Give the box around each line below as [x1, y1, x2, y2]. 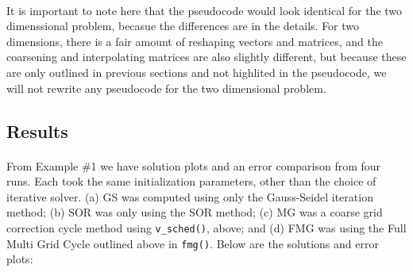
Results [6, 118, 68, 143]
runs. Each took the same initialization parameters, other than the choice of [6, 173, 376, 190]
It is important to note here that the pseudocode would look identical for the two [6, 2, 403, 18]
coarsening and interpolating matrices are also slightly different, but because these [6, 48, 407, 65]
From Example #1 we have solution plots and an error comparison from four [6, 157, 381, 174]
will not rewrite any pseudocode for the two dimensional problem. [6, 79, 326, 96]
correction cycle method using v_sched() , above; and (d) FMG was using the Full [6, 219, 407, 236]
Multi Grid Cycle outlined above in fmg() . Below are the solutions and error [6, 235, 379, 251]
